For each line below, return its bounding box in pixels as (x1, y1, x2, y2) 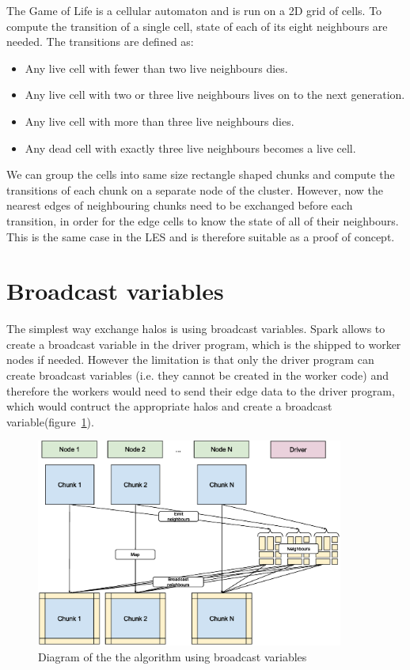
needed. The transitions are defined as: (6, 33, 194, 50)
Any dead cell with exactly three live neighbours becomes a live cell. (25, 139, 356, 156)
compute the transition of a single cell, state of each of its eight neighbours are (6, 17, 388, 34)
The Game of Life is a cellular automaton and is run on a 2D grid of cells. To (6, 2, 382, 18)
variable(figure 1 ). (6, 413, 94, 430)
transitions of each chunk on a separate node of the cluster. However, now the (6, 181, 384, 198)
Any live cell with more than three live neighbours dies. (25, 112, 294, 129)
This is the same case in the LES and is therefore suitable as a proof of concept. (6, 228, 395, 244)
